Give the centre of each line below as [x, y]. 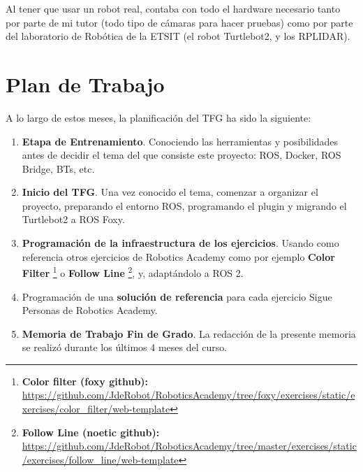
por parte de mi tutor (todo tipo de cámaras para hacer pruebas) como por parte [179, 22]
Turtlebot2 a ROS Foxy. [73, 219]
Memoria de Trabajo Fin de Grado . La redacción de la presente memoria [189, 333]
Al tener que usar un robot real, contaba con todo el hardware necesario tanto [173, 8]
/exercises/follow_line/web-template [100, 459]
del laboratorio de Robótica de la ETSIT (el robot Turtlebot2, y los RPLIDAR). [178, 36]
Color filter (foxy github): [85, 381]
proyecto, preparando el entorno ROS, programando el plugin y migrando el [184, 205]
